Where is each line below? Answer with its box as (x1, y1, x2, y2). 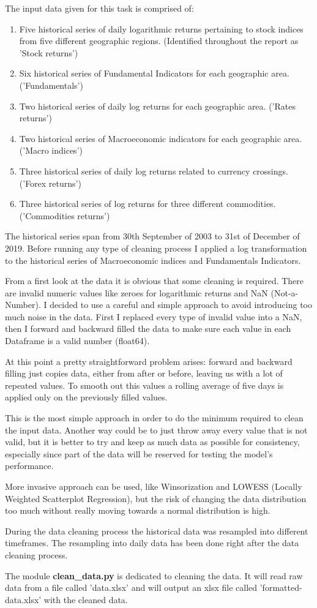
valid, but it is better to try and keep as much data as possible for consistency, (5, 435, 300, 448)
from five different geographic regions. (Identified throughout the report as (19, 34, 299, 47)
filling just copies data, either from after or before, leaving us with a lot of (5, 367, 283, 380)
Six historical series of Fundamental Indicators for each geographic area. (19, 67, 289, 80)
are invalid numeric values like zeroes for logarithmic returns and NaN (5, 286, 268, 299)
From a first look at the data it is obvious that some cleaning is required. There (5, 274, 304, 287)
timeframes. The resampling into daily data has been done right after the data (5, 536, 299, 549)
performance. (5, 459, 54, 472)
